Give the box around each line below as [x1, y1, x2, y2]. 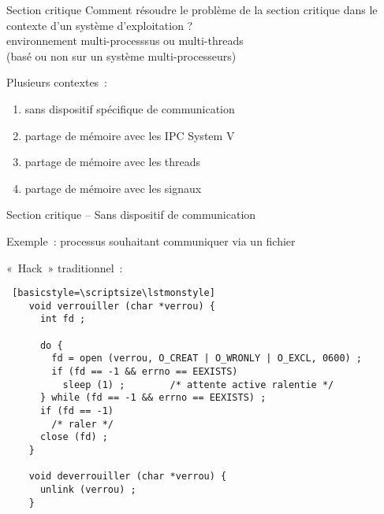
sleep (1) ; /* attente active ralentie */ [62, 379, 334, 390]
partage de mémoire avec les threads [24, 153, 201, 170]
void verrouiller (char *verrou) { [28, 300, 215, 312]
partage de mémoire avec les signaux [24, 179, 202, 196]
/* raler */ [51, 418, 114, 430]
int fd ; [39, 313, 86, 325]
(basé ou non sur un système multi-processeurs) [6, 47, 237, 64]
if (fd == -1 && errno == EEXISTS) [51, 366, 238, 378]
